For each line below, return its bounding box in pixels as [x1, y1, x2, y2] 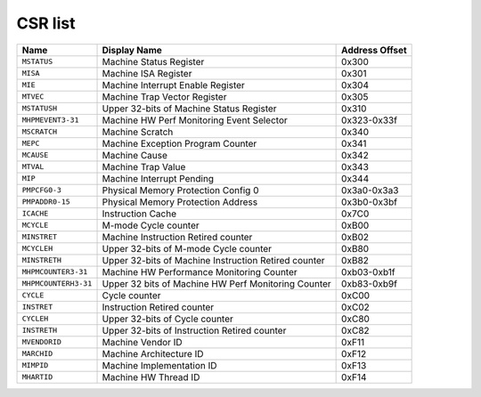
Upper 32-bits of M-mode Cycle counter [102, 242, 272, 255]
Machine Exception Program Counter [102, 137, 257, 150]
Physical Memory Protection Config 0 [102, 183, 259, 196]
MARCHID [21, 349, 53, 359]
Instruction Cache [102, 207, 177, 220]
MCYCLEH [21, 244, 53, 254]
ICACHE [21, 209, 49, 218]
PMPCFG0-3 [21, 185, 62, 195]
